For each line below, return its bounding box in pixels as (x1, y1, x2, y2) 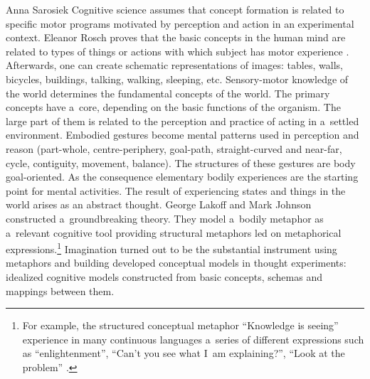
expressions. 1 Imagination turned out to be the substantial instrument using (6, 240, 337, 256)
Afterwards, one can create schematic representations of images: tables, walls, (6, 58, 343, 73)
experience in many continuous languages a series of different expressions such (22, 331, 364, 346)
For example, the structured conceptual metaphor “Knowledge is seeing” (22, 318, 339, 333)
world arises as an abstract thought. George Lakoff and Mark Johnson (6, 197, 312, 212)
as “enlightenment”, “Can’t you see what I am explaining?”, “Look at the (22, 346, 345, 361)
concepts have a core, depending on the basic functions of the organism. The (6, 100, 341, 114)
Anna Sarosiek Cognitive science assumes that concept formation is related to (6, 2, 344, 16)
